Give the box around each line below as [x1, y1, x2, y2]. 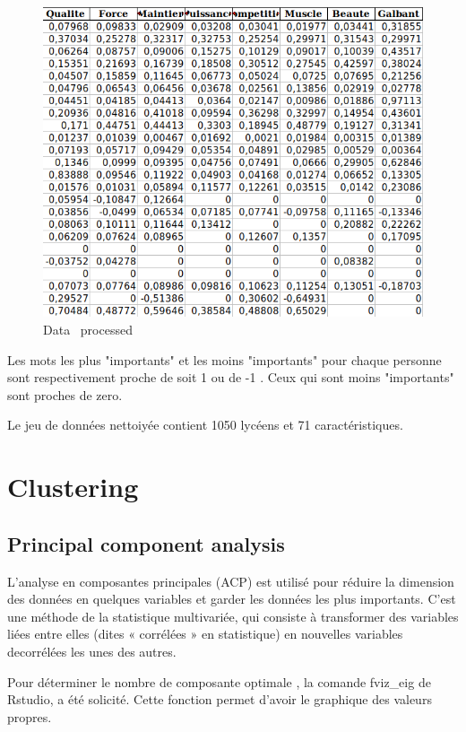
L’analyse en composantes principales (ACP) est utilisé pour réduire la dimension [7, 571, 454, 590]
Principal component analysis [7, 529, 285, 557]
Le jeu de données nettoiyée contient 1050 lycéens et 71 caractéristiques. [7, 415, 403, 434]
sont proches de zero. [7, 385, 123, 404]
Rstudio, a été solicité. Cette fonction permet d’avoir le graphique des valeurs [7, 690, 432, 709]
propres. [7, 707, 52, 726]
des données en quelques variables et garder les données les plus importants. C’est [7, 589, 456, 608]
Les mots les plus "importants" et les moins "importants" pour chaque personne [7, 350, 442, 369]
